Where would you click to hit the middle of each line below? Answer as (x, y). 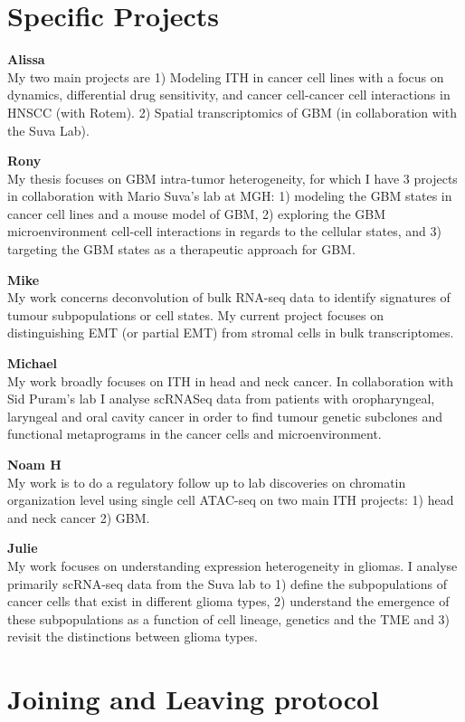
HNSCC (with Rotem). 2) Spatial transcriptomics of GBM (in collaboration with (232, 112)
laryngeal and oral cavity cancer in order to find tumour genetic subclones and (225, 416)
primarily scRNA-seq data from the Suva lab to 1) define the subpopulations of (227, 583)
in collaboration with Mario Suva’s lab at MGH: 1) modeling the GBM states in (230, 196)
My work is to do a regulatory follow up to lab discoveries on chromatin (207, 482)
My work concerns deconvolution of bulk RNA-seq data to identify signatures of (229, 297)
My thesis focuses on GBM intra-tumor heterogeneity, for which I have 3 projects (232, 178)
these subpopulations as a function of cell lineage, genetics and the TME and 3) (229, 618)
